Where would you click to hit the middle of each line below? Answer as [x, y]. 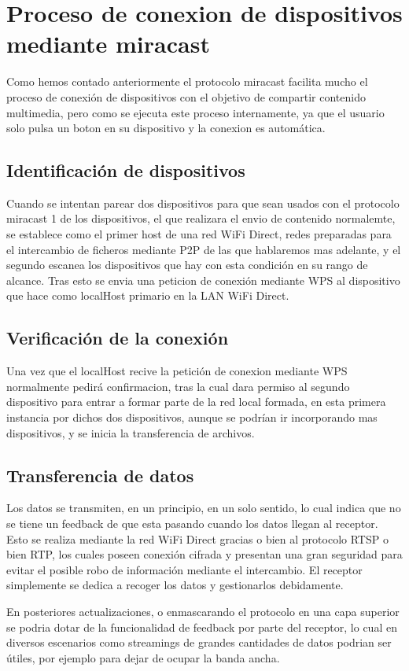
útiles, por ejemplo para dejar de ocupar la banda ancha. [143, 657]
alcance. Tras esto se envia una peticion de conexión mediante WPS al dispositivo [203, 280]
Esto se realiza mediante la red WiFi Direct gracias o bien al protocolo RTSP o [197, 538]
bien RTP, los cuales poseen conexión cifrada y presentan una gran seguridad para [204, 554]
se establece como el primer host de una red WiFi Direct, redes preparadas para [199, 234]
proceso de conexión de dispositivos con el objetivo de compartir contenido [186, 96]
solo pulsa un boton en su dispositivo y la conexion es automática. [166, 128]
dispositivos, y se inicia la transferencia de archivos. [131, 432]
